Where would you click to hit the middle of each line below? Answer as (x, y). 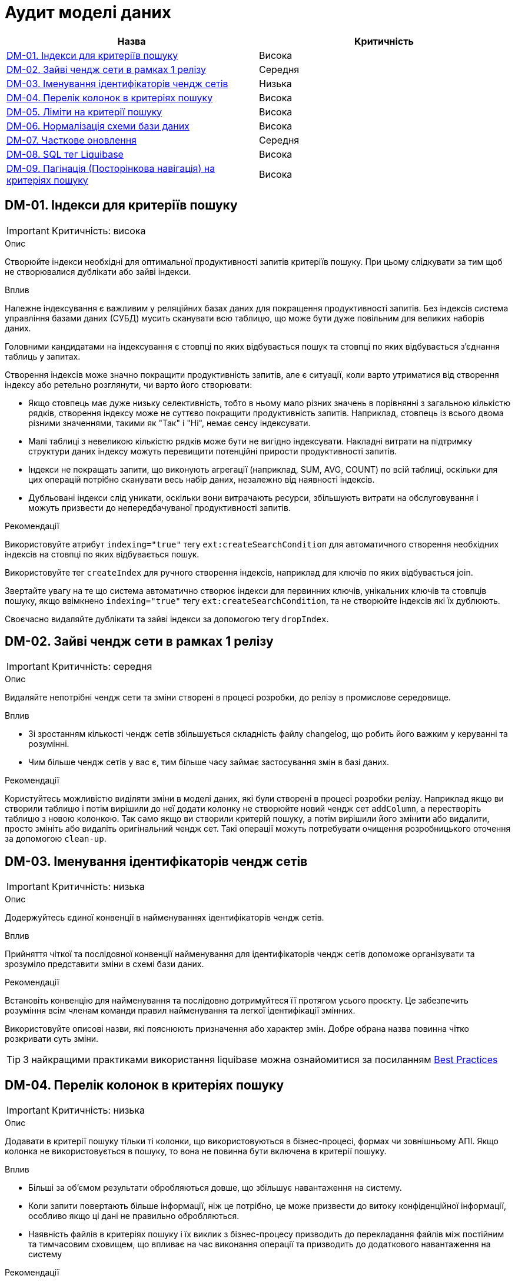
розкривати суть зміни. (51, 1039)
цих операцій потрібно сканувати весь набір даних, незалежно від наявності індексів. (202, 479)
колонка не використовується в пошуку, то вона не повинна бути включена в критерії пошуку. (196, 1151)
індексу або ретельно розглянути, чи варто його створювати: (129, 384)
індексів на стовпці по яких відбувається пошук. (102, 554)
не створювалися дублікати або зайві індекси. (98, 271)
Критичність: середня (102, 667)
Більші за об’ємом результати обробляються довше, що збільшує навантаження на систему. (215, 1188)
